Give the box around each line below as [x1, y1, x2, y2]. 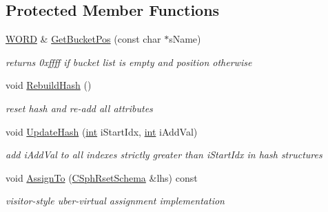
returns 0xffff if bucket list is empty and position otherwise [6, 54, 252, 69]
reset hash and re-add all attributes [6, 100, 153, 115]
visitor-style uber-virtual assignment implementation [6, 193, 225, 208]
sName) [169, 32, 201, 46]
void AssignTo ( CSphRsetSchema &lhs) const [6, 170, 198, 184]
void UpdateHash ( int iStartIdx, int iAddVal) [6, 124, 198, 138]
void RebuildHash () [6, 78, 92, 92]
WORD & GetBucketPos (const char [6, 32, 161, 46]
